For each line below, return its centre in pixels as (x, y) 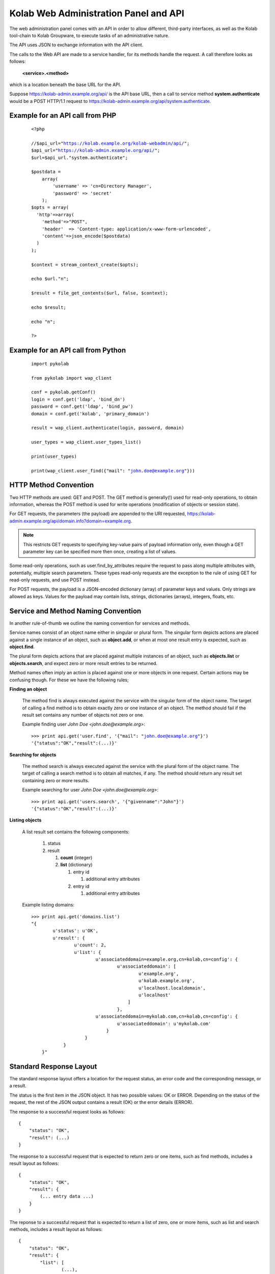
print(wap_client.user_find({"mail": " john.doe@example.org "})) (113, 471)
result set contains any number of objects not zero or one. (83, 715)
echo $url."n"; (50, 279)
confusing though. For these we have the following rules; (69, 680)
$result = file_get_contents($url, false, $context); (100, 293)
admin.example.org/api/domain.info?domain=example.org (70, 521)
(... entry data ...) (67, 1197)
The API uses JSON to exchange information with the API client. (76, 45)
